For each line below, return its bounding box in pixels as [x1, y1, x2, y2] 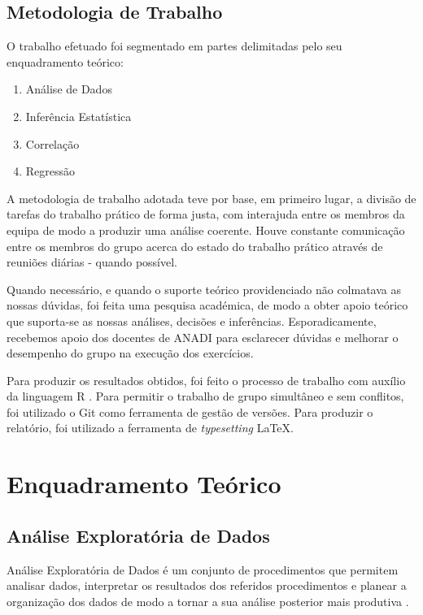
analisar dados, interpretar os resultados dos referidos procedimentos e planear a [7, 577, 407, 594]
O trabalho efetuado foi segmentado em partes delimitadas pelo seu [7, 37, 342, 54]
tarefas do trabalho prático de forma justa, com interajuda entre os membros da [7, 206, 405, 223]
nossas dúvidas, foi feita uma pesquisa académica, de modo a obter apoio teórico [7, 297, 408, 314]
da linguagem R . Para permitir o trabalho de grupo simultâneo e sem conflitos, [7, 388, 404, 405]
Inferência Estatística [25, 107, 132, 124]
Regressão [25, 162, 76, 180]
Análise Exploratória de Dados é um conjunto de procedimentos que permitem [7, 561, 399, 578]
